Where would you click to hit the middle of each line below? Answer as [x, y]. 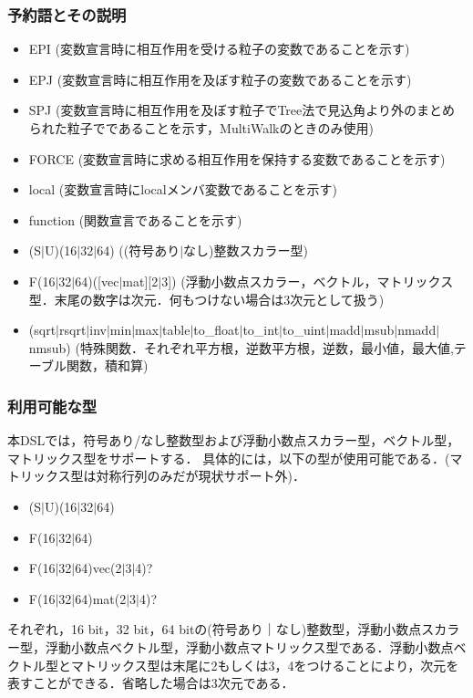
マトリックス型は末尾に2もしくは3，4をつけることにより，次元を [265, 665]
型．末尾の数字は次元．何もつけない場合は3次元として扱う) [206, 299]
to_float [216, 330]
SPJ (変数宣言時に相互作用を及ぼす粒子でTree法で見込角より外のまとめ [242, 110]
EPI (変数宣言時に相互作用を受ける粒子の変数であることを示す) [219, 49]
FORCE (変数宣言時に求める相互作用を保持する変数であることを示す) [237, 158]
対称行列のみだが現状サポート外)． [201, 476]
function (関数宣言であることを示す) [135, 219]
